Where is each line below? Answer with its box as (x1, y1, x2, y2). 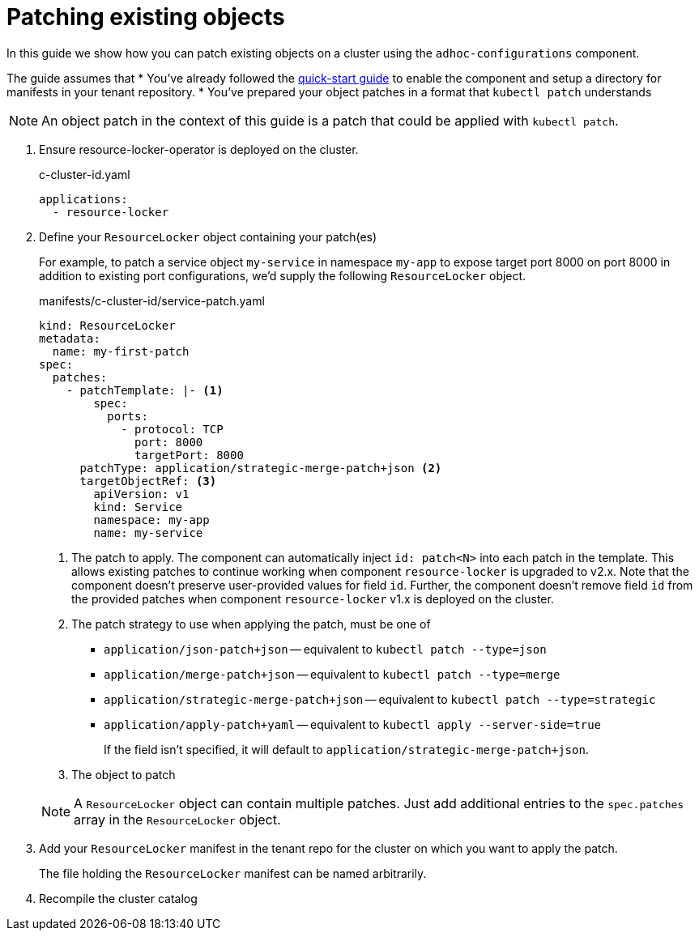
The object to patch (71, 767, 176, 782)
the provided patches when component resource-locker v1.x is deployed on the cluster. (71, 591, 554, 606)
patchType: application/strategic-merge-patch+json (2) (79, 461, 442, 475)
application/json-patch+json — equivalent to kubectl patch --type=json (104, 641, 547, 656)
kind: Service (93, 500, 183, 513)
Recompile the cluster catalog (39, 891, 198, 905)
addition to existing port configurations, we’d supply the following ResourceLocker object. (39, 268, 526, 283)
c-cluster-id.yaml (39, 167, 130, 181)
